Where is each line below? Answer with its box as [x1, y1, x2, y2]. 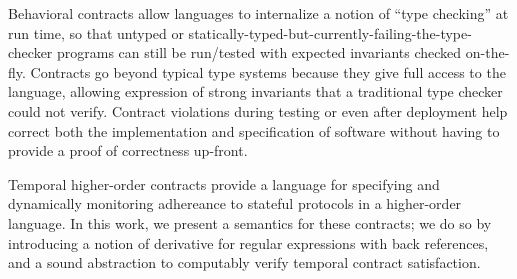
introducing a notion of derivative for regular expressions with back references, [8, 232, 489, 253]
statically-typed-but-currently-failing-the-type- [188, 22, 472, 43]
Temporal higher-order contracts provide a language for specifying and [8, 173, 440, 194]
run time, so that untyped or [8, 22, 184, 43]
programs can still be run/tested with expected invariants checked [57, 42, 462, 63]
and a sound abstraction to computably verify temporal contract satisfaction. [8, 252, 481, 273]
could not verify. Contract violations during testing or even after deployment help [8, 100, 508, 121]
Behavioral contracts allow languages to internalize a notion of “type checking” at [8, 3, 509, 23]
